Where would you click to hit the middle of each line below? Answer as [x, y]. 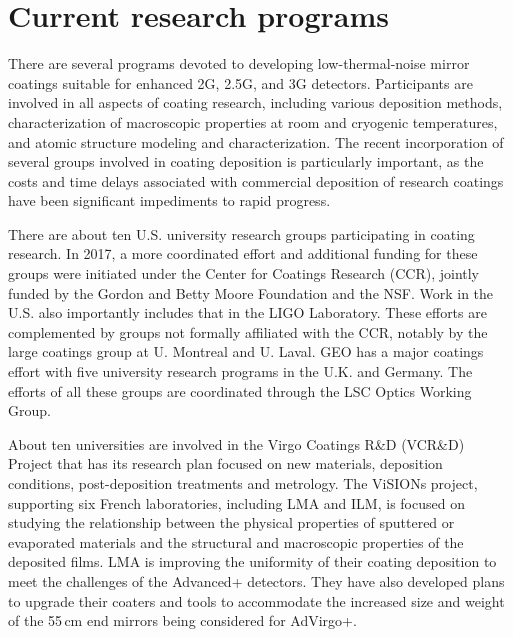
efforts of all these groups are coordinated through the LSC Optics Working [240, 390]
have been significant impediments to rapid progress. [169, 200]
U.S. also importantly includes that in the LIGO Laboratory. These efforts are [247, 312]
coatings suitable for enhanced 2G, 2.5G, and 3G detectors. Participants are [240, 82]
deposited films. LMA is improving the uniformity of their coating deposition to [252, 561]
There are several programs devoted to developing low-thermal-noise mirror [239, 63]
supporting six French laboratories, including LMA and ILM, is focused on [236, 502]
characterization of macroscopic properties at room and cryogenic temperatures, [253, 121]
